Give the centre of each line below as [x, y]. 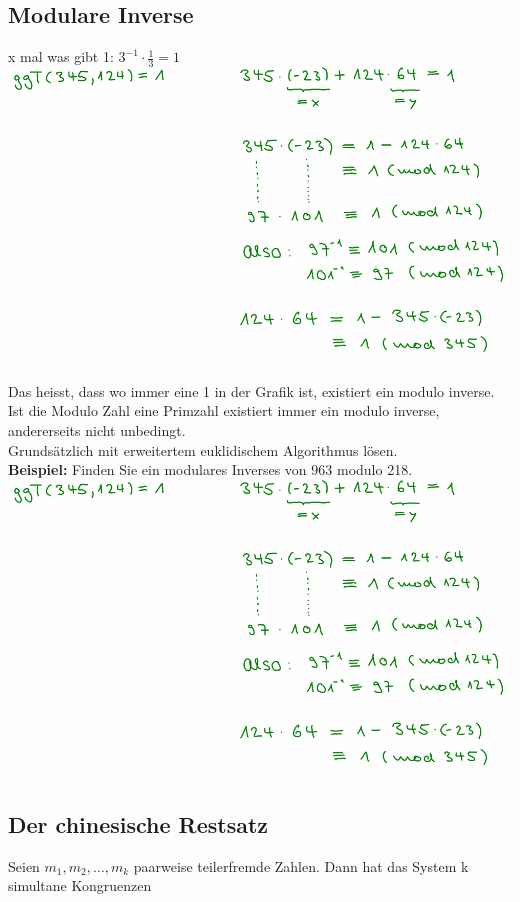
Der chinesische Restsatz [138, 824]
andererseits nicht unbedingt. [97, 430]
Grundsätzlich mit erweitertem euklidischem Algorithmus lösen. [203, 449]
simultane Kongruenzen [80, 885]
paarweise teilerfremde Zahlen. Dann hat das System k [301, 865]
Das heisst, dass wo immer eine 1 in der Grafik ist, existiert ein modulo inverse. [251, 390]
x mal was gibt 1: [61, 56]
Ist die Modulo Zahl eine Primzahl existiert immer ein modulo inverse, [224, 410]
